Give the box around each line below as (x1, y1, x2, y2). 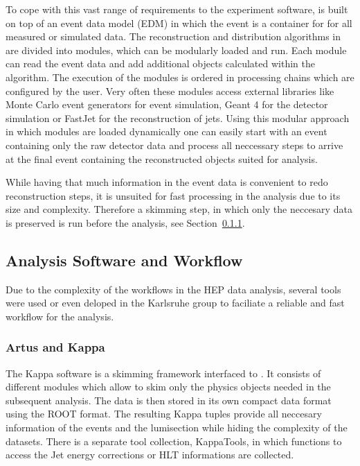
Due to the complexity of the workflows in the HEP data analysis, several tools (6, 282, 341, 296)
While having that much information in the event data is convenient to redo (6, 175, 328, 189)
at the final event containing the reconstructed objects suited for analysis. (6, 151, 318, 166)
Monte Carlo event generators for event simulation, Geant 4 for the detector (6, 97, 328, 112)
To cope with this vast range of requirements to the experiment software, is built (6, 2, 348, 16)
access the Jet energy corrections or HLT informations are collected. (6, 447, 294, 462)
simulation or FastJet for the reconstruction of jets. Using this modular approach (6, 110, 350, 125)
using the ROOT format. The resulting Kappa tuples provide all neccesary (6, 406, 322, 421)
